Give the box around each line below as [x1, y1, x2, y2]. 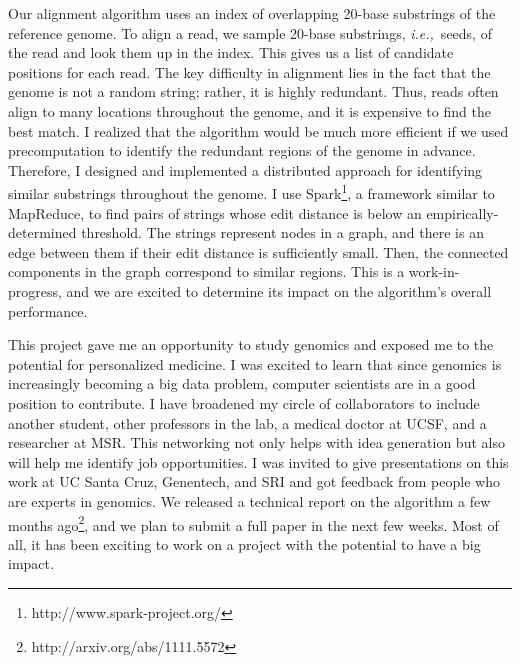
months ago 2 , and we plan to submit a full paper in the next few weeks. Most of [8, 511, 499, 535]
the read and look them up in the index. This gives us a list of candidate [8, 42, 454, 63]
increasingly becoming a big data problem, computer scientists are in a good [8, 373, 476, 394]
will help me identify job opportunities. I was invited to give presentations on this [8, 451, 509, 472]
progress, [8, 280, 62, 301]
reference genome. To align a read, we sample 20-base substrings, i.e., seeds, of [8, 22, 492, 43]
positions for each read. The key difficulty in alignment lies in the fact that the [8, 61, 491, 82]
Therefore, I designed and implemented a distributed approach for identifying [8, 159, 483, 180]
